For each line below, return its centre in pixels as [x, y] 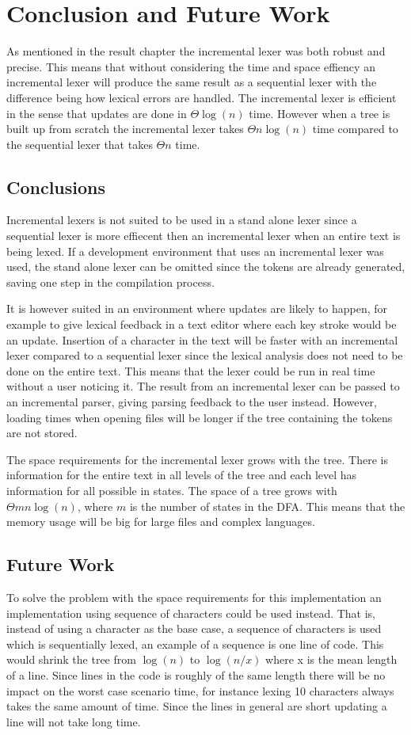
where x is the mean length [331, 659]
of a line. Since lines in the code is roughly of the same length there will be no [196, 674]
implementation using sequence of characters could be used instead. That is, [191, 613]
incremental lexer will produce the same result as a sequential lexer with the [192, 82]
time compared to [355, 129]
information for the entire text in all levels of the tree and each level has [182, 475]
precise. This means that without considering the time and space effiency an [191, 66]
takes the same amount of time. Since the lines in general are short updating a [197, 706]
